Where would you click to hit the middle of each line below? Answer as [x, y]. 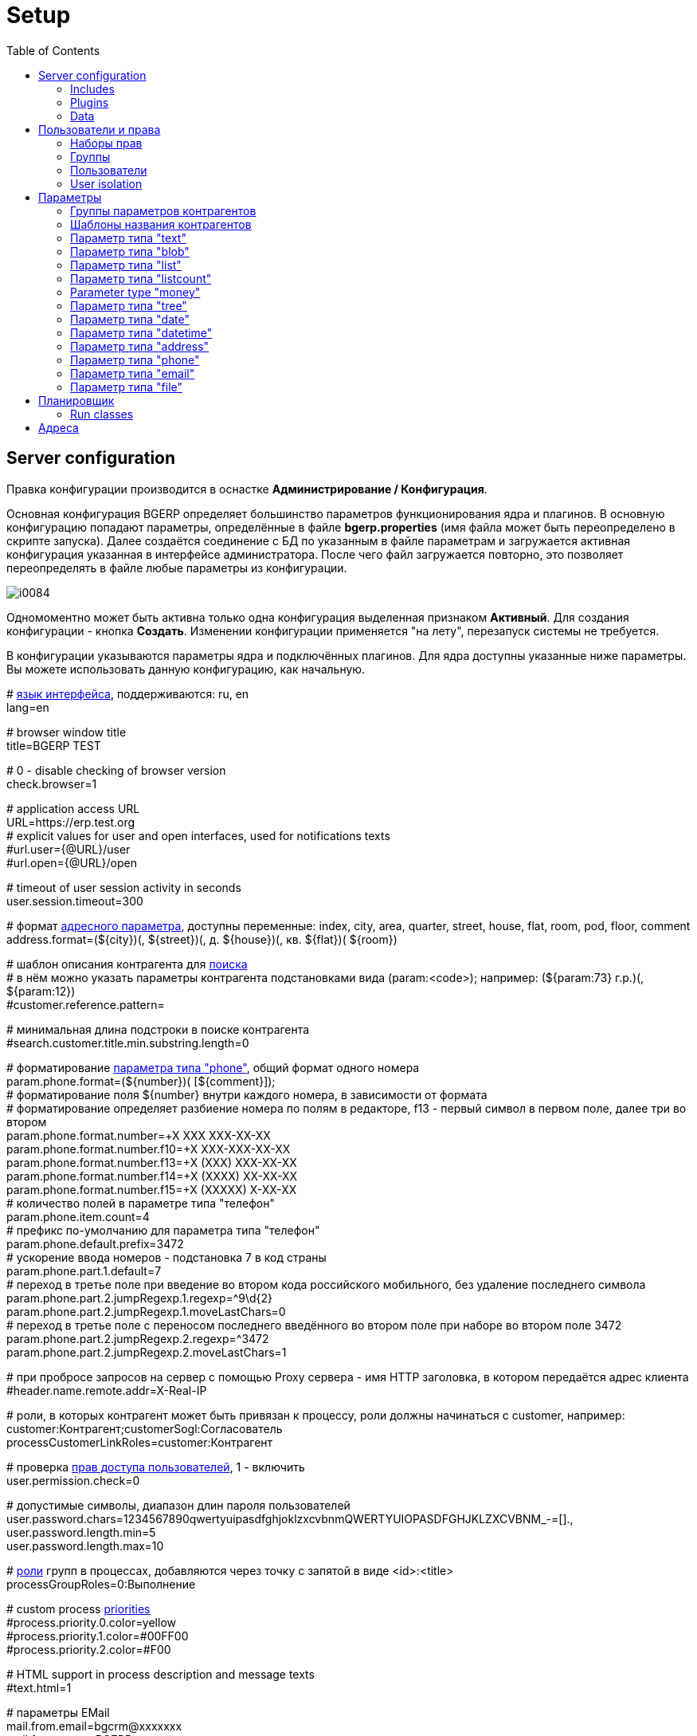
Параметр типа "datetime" [141, 332]
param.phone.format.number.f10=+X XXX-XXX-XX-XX [149, 1149]
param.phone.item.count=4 [78, 1216]
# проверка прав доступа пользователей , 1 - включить [156, 1467]
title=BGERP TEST [54, 745]
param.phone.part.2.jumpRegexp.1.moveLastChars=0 [146, 1311]
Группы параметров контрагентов [163, 210]
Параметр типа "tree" [129, 305]
